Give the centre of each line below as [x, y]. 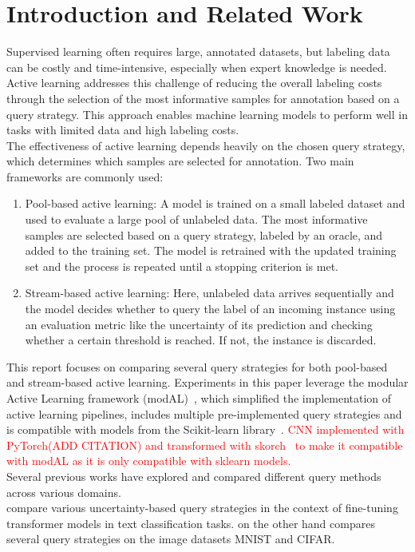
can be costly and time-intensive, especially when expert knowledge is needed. [197, 67]
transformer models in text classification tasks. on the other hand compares [191, 523]
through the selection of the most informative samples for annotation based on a [203, 98]
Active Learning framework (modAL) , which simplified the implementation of [199, 398]
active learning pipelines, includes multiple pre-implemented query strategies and [204, 413]
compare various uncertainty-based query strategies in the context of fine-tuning [202, 508]
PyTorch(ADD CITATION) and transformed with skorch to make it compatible [205, 445]
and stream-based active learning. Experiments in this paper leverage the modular [207, 382]
